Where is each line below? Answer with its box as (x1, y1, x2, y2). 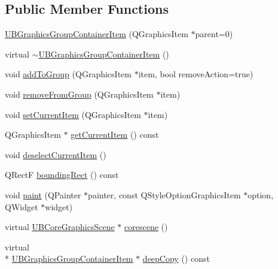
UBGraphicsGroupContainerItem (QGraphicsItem (5, 28, 188, 40)
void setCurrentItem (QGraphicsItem (5, 108, 141, 120)
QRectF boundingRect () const (5, 168, 119, 181)
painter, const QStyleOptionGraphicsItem (88, 188, 241, 201)
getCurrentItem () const (71, 128, 159, 141)
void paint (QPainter (5, 188, 81, 201)
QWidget (5, 200, 38, 213)
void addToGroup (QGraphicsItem (5, 68, 132, 80)
